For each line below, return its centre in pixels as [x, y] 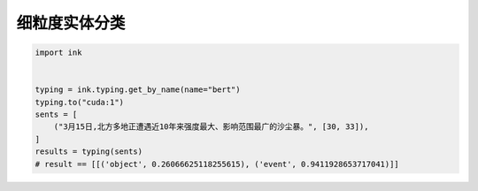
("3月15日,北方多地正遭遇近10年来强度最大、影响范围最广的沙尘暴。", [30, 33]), [211, 127]
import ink [58, 53]
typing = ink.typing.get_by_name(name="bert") [138, 90]
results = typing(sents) [89, 152]
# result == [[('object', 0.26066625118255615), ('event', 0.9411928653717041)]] [217, 164]
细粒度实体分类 [71, 23]
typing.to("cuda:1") [79, 102]
